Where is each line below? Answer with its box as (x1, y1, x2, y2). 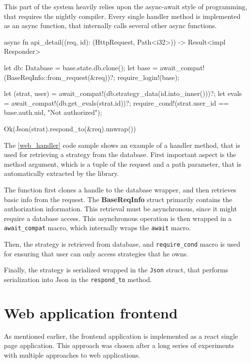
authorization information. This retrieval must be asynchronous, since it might (4, 204, 237, 214)
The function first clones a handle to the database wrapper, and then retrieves (4, 184, 236, 194)
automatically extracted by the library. (4, 168, 119, 178)
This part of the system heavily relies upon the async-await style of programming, (4, 1, 248, 11)
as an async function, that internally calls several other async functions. (4, 20, 217, 31)
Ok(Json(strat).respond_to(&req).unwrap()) (4, 123, 136, 133)
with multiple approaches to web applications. (4, 349, 141, 360)
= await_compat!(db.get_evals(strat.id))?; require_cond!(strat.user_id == (4, 97, 229, 108)
